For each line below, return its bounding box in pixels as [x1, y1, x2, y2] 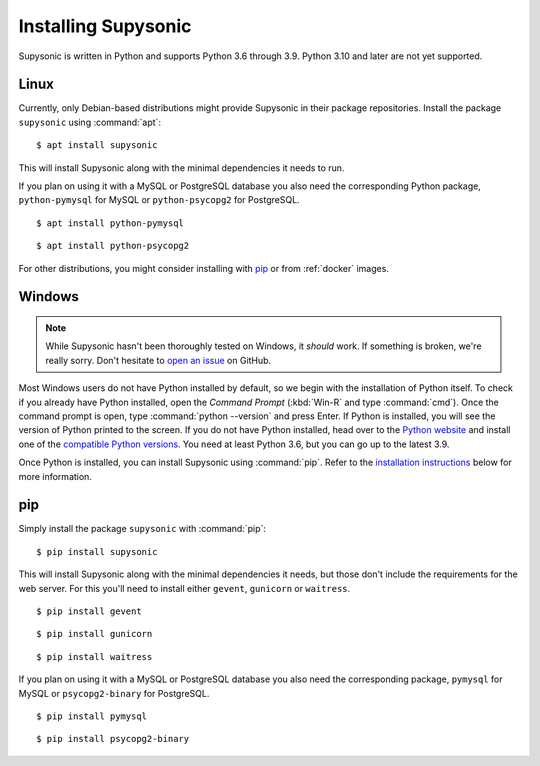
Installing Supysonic [18, 15, 192, 37]
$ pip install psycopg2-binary [36, 733, 190, 745]
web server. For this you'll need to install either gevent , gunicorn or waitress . [18, 582, 351, 594]
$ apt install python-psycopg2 [36, 240, 190, 252]
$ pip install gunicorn [36, 628, 153, 640]
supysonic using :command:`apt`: [18, 116, 162, 128]
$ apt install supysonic [36, 140, 158, 151]
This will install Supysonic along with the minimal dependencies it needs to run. [18, 161, 345, 174]
